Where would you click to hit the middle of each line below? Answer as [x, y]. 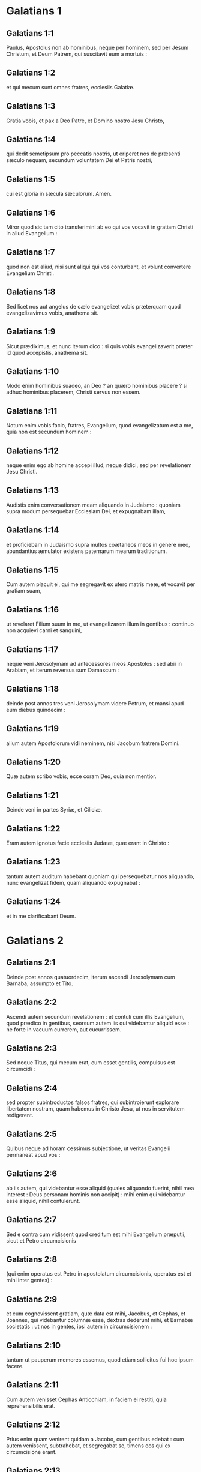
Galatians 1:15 [32, 569]
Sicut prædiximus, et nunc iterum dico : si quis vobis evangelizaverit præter [100, 346]
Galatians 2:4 [32, 1088]
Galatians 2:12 [33, 1425]
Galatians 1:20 [34, 762]
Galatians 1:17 [32, 649]
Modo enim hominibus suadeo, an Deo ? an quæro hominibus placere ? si [97, 386]
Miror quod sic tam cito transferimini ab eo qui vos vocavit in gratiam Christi [100, 227]
